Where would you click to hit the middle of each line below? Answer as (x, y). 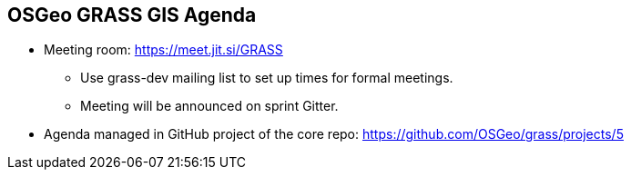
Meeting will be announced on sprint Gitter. (209, 106)
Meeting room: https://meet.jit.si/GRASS (163, 50)
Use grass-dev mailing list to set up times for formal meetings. (267, 78)
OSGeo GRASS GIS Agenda (132, 15)
